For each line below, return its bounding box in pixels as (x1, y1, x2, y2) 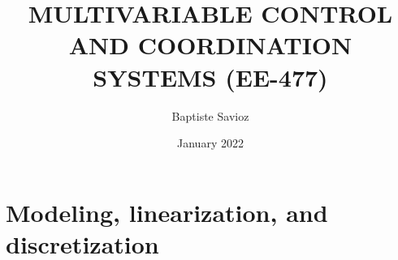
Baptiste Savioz (171, 107, 249, 124)
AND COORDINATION (68, 28, 353, 62)
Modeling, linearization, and (6, 195, 328, 228)
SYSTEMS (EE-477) (93, 60, 328, 93)
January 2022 (177, 134, 244, 151)
